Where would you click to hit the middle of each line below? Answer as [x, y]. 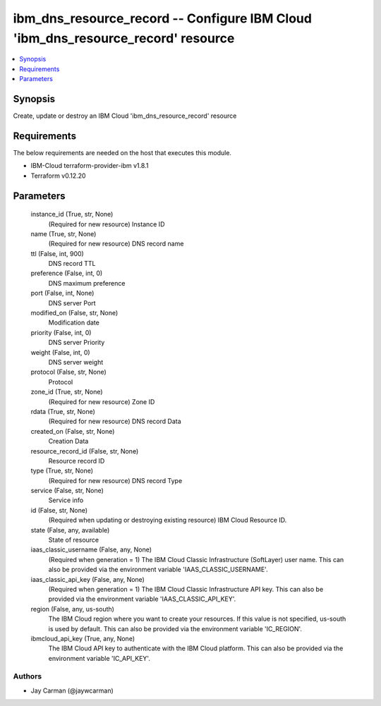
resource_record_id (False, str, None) [85, 451]
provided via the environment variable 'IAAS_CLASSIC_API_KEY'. [142, 599]
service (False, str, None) [67, 491]
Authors [28, 676]
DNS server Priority [77, 343]
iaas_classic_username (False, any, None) [91, 549]
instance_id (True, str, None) [72, 214]
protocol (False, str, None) [69, 372]
